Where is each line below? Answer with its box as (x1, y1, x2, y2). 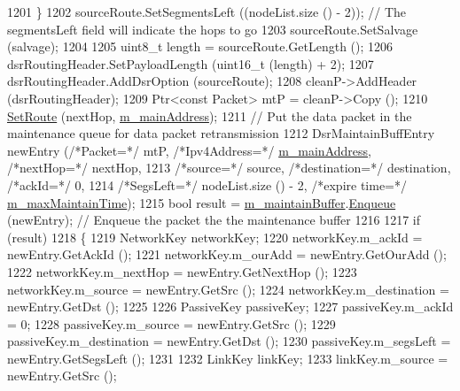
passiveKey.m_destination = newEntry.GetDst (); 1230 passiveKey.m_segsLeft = (7, 332, 451, 350)
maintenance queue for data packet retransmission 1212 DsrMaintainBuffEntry (7, 124, 435, 142)
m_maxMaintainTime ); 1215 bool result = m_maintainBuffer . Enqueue (7, 193, 396, 211)
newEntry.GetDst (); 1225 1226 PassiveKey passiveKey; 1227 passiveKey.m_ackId (7, 297, 454, 316)
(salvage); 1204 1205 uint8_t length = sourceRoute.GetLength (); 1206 (7, 37, 394, 56)
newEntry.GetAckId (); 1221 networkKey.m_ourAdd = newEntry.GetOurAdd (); (7, 245, 447, 264)
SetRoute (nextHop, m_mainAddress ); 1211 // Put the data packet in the (7, 106, 412, 125)
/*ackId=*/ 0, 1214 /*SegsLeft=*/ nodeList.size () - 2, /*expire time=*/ (7, 175, 407, 194)
